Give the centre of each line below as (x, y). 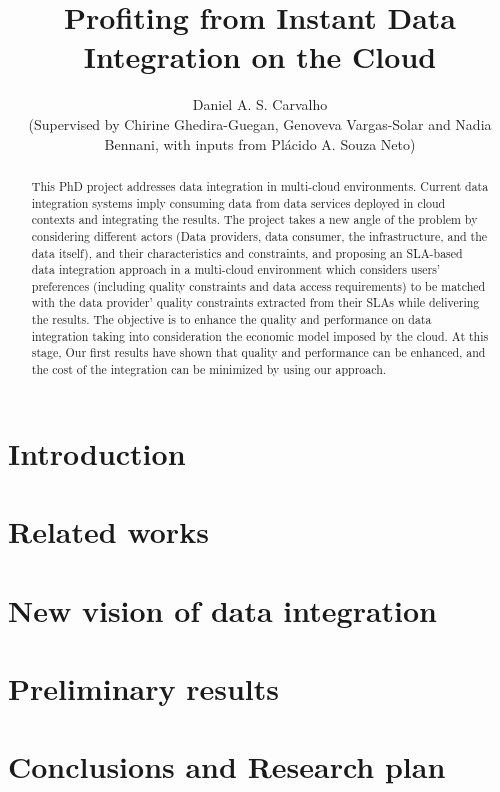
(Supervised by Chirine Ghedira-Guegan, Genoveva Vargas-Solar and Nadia (260, 123)
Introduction (97, 452)
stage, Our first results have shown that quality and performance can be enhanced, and (258, 352)
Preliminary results (143, 687)
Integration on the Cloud (260, 56)
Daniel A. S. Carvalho (260, 104)
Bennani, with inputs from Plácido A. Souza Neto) (260, 143)
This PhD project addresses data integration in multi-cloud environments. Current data (260, 185)
